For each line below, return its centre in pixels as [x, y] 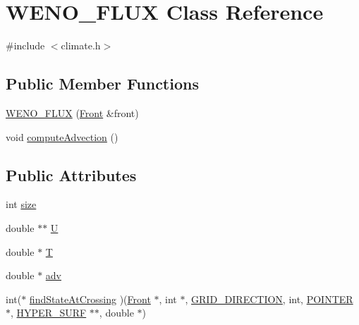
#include [25, 45]
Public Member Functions [102, 84]
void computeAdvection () [62, 136]
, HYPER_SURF [49, 313]
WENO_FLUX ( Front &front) [72, 112]
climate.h [81, 45]
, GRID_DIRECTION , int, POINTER [269, 299]
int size [21, 204]
